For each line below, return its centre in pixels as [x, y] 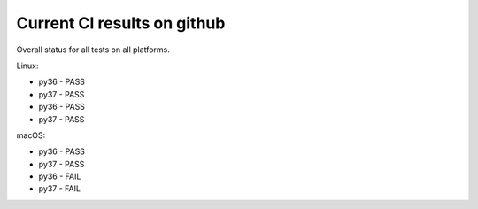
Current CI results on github [121, 23]
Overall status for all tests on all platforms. [93, 50]
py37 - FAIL [60, 189]
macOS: [31, 135]
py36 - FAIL [60, 176]
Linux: [27, 66]
